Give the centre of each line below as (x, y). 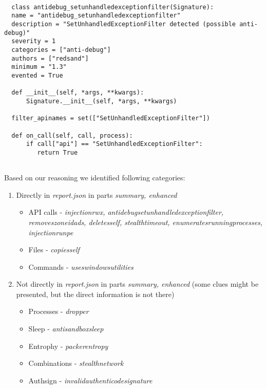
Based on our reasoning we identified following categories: (95, 178)
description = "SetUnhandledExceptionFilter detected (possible (124, 24)
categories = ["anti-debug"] (61, 50)
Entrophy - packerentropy (68, 346)
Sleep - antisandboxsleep (66, 329)
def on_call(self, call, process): (72, 135)
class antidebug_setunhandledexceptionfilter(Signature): (113, 7)
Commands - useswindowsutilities (81, 266)
